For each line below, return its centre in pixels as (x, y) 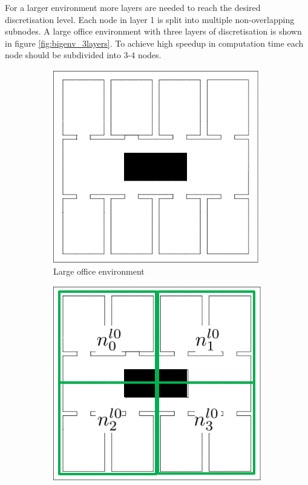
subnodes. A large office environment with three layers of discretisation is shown (153, 31)
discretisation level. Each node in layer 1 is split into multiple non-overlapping (150, 19)
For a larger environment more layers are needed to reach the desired (133, 7)
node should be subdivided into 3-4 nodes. (83, 55)
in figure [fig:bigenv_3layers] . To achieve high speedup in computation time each (154, 43)
